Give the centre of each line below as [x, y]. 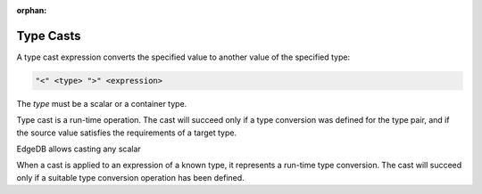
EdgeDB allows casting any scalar [79, 149]
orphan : [32, 10]
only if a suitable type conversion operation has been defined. [130, 177]
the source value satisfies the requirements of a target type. [126, 133]
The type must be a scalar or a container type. [102, 103]
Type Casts [49, 36]
